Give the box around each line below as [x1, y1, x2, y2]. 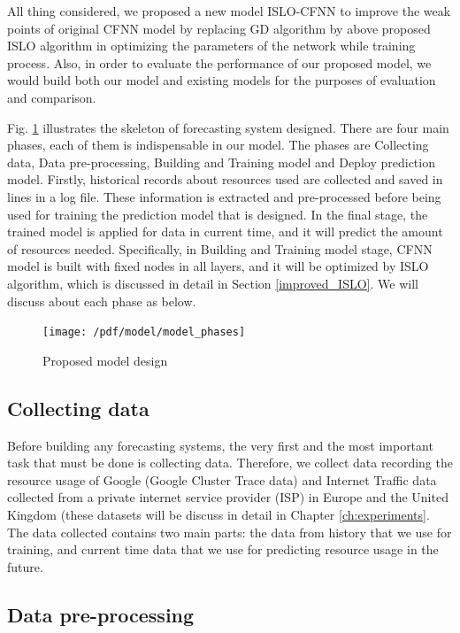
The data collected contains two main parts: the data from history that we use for [7, 522, 452, 541]
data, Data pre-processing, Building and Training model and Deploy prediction [7, 152, 435, 171]
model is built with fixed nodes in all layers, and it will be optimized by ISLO [7, 257, 429, 275]
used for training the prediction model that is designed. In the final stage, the [7, 205, 428, 223]
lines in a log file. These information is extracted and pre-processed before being [7, 187, 441, 205]
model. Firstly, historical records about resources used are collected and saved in [7, 170, 443, 189]
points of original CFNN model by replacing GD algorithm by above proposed [7, 19, 431, 37]
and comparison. [7, 88, 96, 106]
